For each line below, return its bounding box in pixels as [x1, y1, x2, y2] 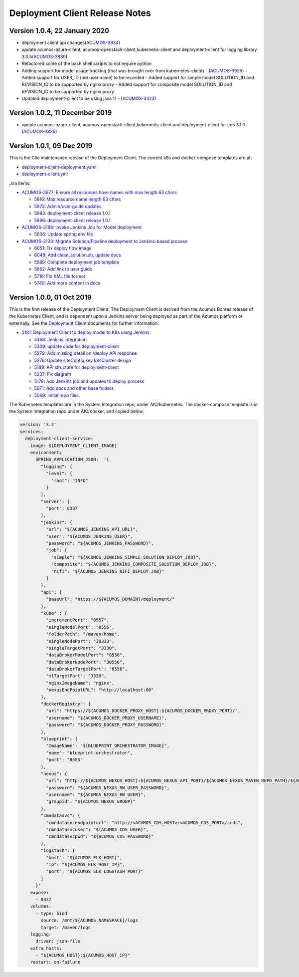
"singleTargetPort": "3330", [45, 645, 117, 651]
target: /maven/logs [40, 925, 91, 930]
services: [19, 429, 44, 434]
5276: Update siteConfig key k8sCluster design [34, 357, 132, 363]
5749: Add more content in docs [34, 280, 101, 286]
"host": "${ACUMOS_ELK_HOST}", [45, 855, 123, 860]
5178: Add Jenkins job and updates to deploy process [34, 378, 145, 384]
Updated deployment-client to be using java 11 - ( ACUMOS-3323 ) [21, 95, 156, 102]
